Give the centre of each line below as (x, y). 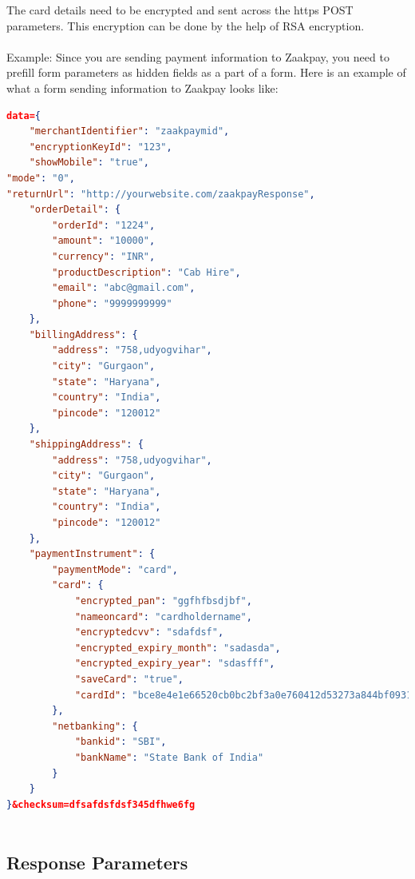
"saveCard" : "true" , (129, 679)
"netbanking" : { (95, 726)
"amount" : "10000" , (104, 241)
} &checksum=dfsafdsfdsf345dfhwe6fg (101, 804)
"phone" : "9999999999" (112, 303)
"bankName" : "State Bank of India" (169, 757)
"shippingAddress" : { (86, 445)
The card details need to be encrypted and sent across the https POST (180, 10)
